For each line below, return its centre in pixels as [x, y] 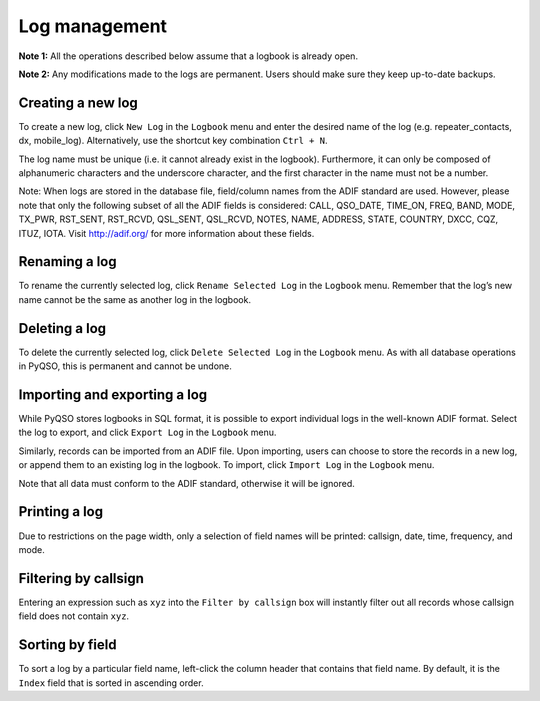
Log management [93, 26]
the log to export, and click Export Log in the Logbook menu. [147, 432]
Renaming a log [67, 261]
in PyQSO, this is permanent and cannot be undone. [125, 366]
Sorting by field [67, 645]
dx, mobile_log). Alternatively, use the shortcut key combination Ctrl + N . [173, 141]
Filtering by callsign [81, 578]
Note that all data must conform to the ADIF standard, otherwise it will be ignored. [186, 483]
